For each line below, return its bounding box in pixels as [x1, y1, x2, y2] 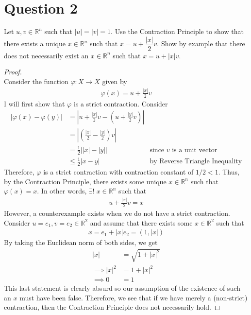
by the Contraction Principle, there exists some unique [4, 176, 167, 186]
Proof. [4, 67, 22, 77]
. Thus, [218, 167, 239, 177]
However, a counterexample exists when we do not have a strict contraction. [4, 208, 230, 218]
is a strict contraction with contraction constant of [43, 167, 194, 177]
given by [102, 76, 127, 86]
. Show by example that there [157, 38, 245, 49]
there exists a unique [4, 38, 66, 49]
